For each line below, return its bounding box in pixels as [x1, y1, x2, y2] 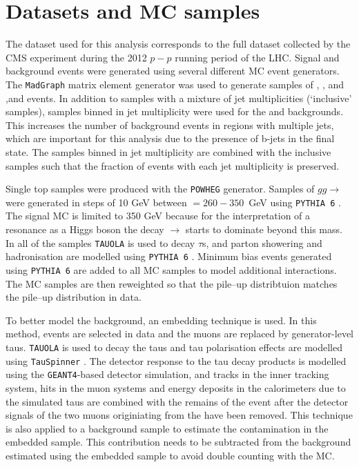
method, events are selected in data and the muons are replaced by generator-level [6, 326, 353, 341]
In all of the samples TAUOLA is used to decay [6, 235, 195, 250]
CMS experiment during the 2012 [6, 50, 147, 64]
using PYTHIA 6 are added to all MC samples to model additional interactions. [6, 262, 337, 277]
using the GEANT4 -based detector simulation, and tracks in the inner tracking [6, 367, 329, 381]
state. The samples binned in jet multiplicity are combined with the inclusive [6, 144, 331, 159]
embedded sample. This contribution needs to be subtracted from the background [6, 435, 351, 449]
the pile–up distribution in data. [6, 290, 142, 304]
